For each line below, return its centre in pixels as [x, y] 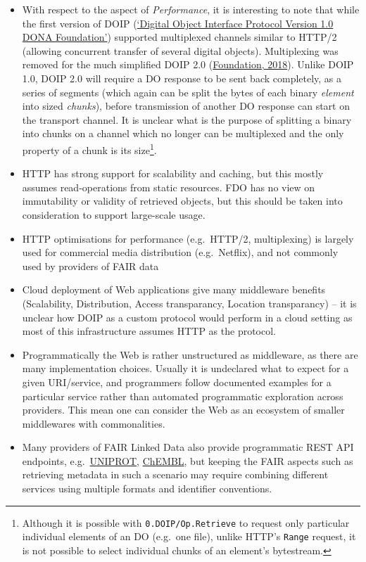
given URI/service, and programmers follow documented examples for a [177, 382]
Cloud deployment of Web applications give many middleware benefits [174, 289]
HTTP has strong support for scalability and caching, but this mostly [173, 173]
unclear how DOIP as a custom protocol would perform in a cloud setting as [187, 317]
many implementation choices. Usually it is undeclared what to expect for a [185, 368]
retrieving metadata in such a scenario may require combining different [175, 474]
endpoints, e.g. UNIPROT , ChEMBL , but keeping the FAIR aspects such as [188, 460]
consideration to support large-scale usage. [114, 214]
